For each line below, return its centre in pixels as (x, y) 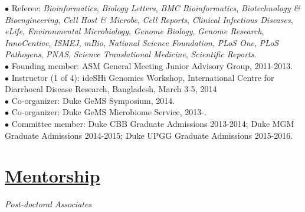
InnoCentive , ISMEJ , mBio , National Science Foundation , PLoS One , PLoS (142, 42)
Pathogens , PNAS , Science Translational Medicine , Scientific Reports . (131, 54)
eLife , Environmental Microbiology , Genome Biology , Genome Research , (135, 31)
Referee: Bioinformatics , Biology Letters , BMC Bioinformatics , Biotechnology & (156, 8)
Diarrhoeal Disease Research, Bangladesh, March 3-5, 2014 (111, 89)
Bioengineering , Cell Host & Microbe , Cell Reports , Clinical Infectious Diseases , (149, 19)
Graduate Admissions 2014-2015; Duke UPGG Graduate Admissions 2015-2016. (149, 135)
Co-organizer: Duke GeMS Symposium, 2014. (93, 100)
